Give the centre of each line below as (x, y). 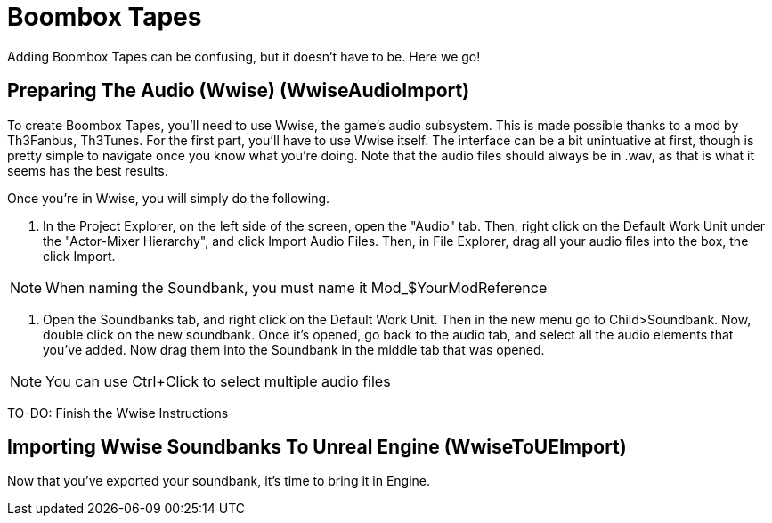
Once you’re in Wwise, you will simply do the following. (169, 198)
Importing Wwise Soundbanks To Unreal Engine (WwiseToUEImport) (317, 447)
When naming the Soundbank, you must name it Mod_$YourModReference (297, 287)
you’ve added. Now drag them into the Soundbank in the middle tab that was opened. (294, 349)
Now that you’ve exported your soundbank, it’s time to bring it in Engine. (219, 481)
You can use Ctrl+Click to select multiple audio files (218, 381)
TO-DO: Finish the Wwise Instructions (118, 413)
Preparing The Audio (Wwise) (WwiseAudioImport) (239, 91)
